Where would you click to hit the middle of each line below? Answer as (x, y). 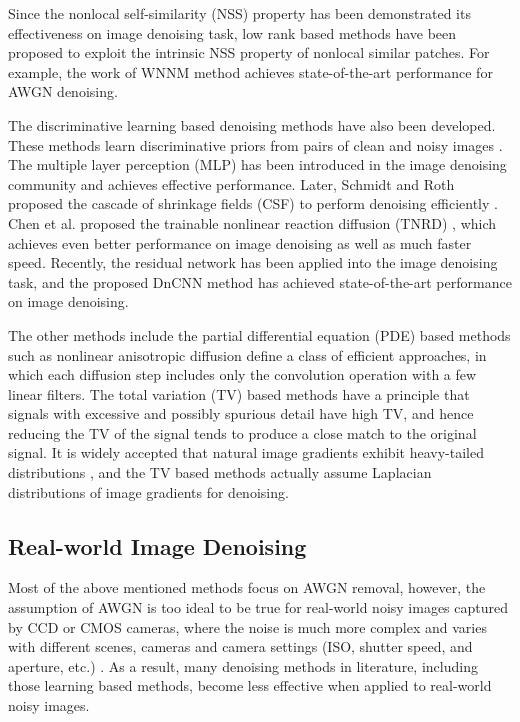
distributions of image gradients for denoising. (148, 491)
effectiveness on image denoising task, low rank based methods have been (232, 32)
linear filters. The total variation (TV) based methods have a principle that (239, 393)
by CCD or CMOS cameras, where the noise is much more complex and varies (247, 626)
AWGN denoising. (63, 91)
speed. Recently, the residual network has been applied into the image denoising (253, 262)
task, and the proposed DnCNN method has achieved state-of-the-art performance (260, 281)
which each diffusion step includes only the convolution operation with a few (242, 374)
